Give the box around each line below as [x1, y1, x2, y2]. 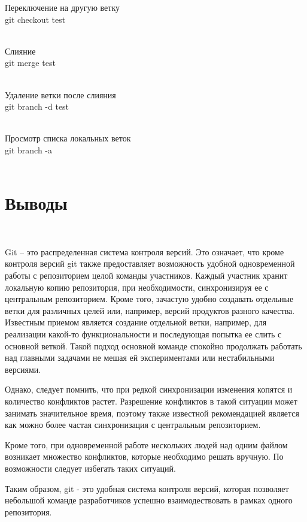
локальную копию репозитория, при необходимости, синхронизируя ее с [5, 280, 269, 293]
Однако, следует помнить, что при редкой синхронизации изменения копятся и [5, 383, 293, 396]
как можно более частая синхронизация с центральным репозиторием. [5, 418, 261, 431]
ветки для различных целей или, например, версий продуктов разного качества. [5, 304, 295, 316]
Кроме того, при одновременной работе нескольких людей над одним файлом [5, 438, 288, 451]
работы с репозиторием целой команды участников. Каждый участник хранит [5, 269, 288, 282]
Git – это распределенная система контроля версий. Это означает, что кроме [5, 245, 284, 258]
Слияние [5, 44, 36, 57]
